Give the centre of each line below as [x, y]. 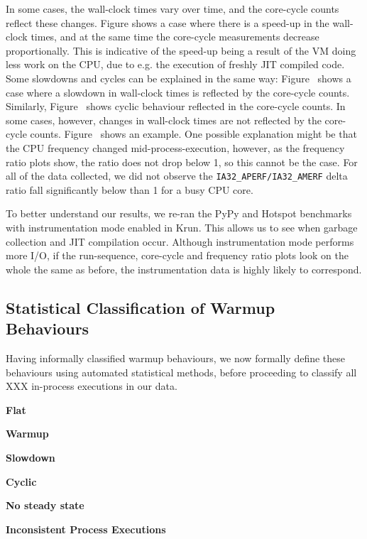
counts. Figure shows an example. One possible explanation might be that [193, 134]
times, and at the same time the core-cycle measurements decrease [175, 37]
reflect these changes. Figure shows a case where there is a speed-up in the [168, 22]
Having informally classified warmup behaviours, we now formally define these [176, 358]
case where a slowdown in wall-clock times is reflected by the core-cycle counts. [178, 92]
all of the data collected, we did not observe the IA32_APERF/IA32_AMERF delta [177, 176]
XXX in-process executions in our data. [92, 386]
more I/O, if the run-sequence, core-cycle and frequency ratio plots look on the [177, 255]
